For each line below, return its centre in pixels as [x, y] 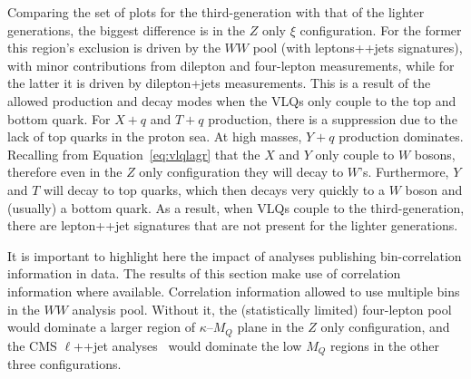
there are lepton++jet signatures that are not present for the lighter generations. [233, 225]
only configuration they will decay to [241, 172]
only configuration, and [385, 327]
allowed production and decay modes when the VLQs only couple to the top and [232, 100]
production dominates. [401, 136]
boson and [434, 189]
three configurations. [64, 364]
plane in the [270, 327]
